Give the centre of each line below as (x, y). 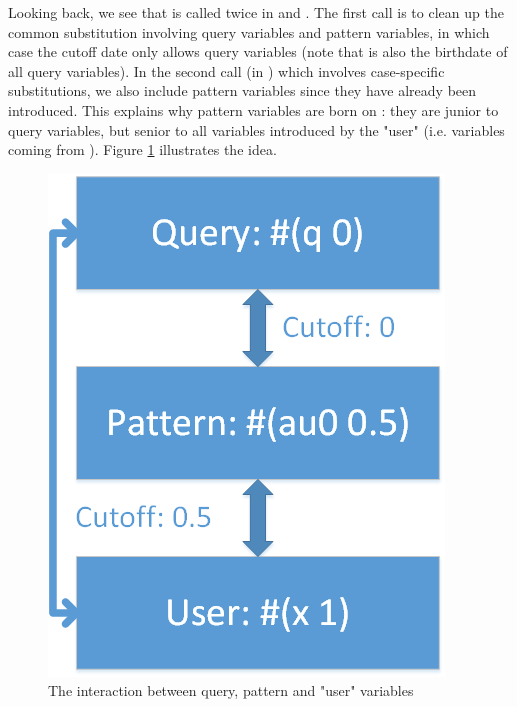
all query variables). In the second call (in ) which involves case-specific (226, 70)
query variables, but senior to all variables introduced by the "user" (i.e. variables (256, 129)
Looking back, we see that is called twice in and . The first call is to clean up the (256, 12)
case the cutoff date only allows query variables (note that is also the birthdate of (258, 51)
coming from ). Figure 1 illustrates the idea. (142, 149)
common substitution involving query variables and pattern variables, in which (249, 31)
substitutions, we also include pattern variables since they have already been (242, 90)
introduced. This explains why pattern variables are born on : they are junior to (253, 109)
